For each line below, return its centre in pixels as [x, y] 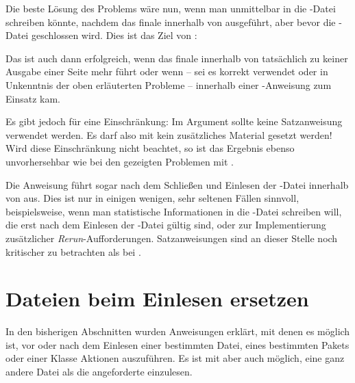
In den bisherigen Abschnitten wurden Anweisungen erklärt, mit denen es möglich [178, 331]
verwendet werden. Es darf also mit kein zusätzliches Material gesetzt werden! [169, 134]
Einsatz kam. [33, 98]
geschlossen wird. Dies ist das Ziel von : [114, 35]
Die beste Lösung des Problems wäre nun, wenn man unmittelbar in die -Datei [171, 8]
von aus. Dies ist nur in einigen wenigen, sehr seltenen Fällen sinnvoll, [152, 198]
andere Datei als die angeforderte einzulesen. [99, 371]
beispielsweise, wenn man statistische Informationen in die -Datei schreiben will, [174, 211]
